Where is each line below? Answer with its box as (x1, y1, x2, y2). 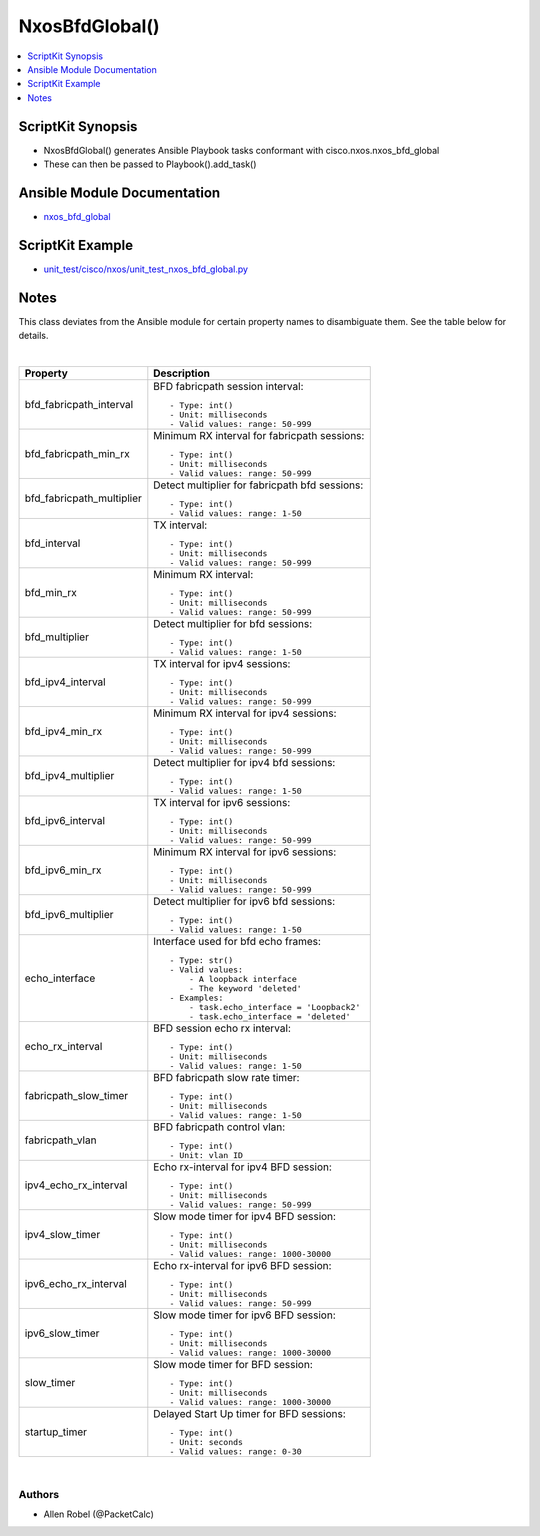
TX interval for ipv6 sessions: (153, 795, 291, 809)
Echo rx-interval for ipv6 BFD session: (153, 1258, 332, 1272)
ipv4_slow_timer (24, 1227, 101, 1241)
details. (18, 330, 49, 342)
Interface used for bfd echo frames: (153, 934, 322, 948)
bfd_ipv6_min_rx (24, 863, 102, 877)
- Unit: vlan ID (169, 1150, 244, 1160)
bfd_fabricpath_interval (24, 397, 134, 411)
